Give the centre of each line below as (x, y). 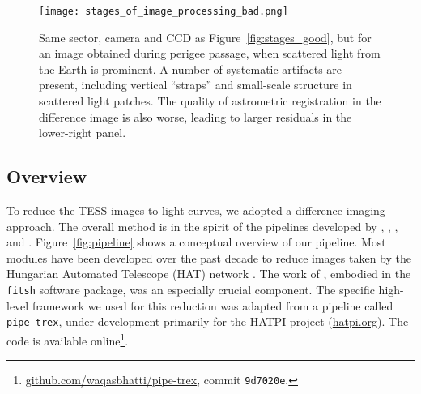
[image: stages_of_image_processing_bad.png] (164, 11)
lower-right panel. (83, 133)
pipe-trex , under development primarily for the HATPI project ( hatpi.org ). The (208, 321)
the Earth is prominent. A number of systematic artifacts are (191, 69)
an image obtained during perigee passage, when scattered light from (210, 53)
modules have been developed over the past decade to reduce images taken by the (209, 257)
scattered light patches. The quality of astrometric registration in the (210, 101)
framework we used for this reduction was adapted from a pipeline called (213, 305)
